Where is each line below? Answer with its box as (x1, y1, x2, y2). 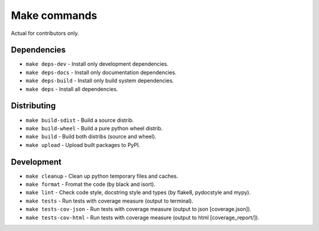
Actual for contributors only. (11, 30, 79, 37)
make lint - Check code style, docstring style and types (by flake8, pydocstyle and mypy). (25, 189, 251, 196)
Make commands (11, 9, 97, 22)
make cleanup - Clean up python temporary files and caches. (25, 172, 178, 179)
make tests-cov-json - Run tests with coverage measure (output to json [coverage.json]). (25, 206, 252, 213)
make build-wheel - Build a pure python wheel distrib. (25, 124, 163, 131)
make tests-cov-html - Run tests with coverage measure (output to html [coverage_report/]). (25, 214, 260, 221)
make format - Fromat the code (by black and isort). (25, 181, 156, 188)
